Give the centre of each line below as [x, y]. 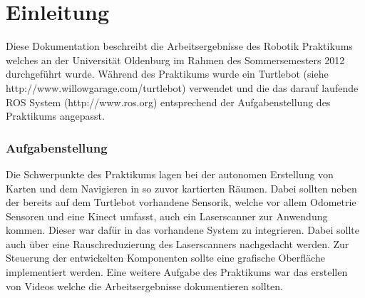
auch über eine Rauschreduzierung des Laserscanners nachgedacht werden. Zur [178, 243]
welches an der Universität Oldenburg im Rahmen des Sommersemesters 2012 [175, 60]
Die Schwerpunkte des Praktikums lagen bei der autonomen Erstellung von [170, 174]
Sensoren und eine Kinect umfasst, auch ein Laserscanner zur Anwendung [167, 216]
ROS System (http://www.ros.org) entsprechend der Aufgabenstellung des [168, 102]
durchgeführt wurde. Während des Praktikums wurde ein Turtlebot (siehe [167, 74]
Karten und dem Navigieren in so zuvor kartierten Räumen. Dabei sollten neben [181, 188]
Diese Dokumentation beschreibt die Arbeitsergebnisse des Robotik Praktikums [179, 46]
